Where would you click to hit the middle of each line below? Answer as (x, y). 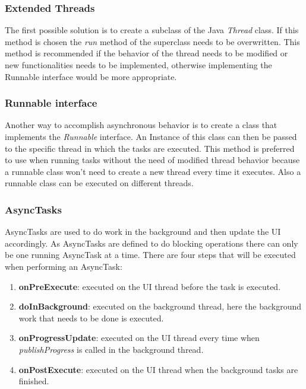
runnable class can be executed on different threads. (99, 183)
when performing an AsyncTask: (64, 266)
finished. (34, 381)
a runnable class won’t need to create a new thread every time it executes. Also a (153, 171)
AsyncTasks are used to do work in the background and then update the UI (143, 232)
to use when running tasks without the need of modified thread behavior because (152, 160)
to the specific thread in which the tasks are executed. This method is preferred (150, 148)
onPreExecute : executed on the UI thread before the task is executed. (150, 286)
